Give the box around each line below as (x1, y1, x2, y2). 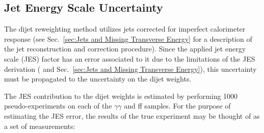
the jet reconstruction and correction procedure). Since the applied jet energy (4, 43, 246, 54)
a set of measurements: (4, 120, 75, 131)
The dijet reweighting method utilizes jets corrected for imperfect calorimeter (4, 23, 246, 34)
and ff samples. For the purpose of (124, 100, 231, 111)
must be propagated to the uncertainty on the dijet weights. (4, 73, 192, 84)
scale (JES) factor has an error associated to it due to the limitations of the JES (4, 53, 255, 64)
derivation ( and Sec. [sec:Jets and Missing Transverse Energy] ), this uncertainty (4, 63, 257, 74)
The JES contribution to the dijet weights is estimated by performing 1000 (4, 90, 238, 101)
